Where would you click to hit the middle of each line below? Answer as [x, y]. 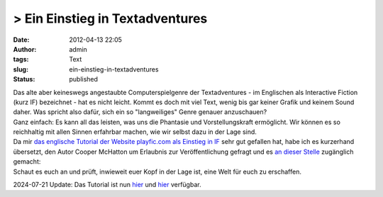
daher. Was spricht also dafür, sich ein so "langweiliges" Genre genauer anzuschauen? [140, 112]
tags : [21, 60]
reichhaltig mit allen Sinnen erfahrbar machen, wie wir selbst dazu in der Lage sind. [135, 132]
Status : [24, 79]
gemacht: [27, 162]
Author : [25, 49]
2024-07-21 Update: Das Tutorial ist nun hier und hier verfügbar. [107, 185]
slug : [21, 69]
